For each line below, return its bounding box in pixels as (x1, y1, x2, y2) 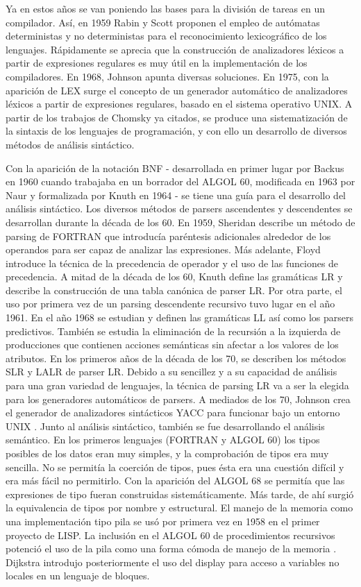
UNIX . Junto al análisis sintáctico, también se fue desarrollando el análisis (6, 418, 325, 433)
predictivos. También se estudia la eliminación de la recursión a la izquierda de (6, 323, 341, 338)
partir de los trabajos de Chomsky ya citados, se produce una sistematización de (6, 110, 348, 124)
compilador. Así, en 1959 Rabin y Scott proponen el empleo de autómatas (6, 15, 320, 29)
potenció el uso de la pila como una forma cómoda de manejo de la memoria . (6, 541, 337, 556)
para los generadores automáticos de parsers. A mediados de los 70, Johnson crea (6, 391, 351, 406)
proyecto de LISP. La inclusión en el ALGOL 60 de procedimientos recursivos (6, 527, 335, 542)
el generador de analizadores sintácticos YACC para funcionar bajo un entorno (6, 405, 340, 420)
